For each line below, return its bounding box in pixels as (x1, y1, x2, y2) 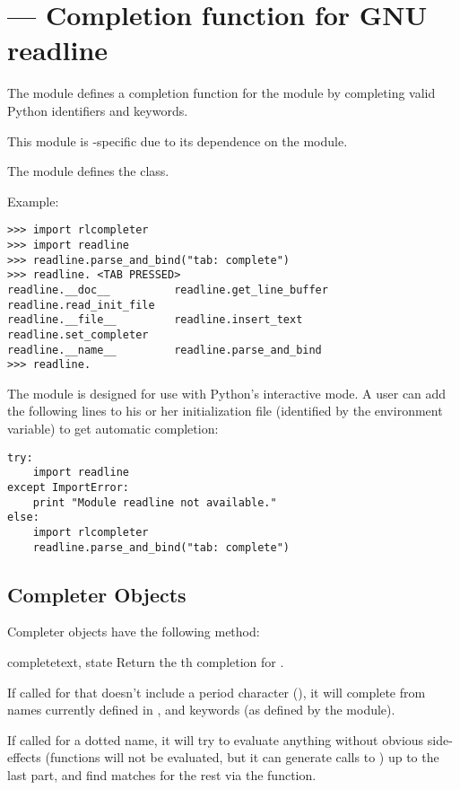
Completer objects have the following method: (7, 622, 260, 641)
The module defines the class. (7, 162, 169, 180)
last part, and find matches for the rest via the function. (7, 765, 317, 784)
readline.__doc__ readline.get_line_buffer (7, 283, 328, 296)
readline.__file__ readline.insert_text (7, 313, 303, 327)
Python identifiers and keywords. (7, 101, 188, 119)
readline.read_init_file (7, 298, 155, 312)
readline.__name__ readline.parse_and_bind (7, 343, 322, 356)
